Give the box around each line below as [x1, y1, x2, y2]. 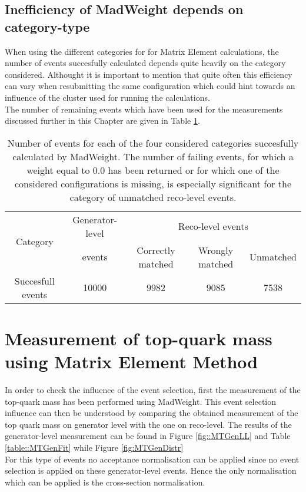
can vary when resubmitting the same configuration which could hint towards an [5, 80, 295, 92]
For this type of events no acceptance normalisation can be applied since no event [5, 453, 300, 465]
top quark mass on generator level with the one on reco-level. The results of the [5, 418, 292, 430]
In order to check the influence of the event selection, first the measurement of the [5, 384, 301, 396]
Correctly [137, 243, 175, 257]
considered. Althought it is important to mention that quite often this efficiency [5, 68, 292, 80]
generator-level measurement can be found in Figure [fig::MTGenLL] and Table [5, 430, 291, 442]
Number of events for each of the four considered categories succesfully [7, 136, 299, 150]
